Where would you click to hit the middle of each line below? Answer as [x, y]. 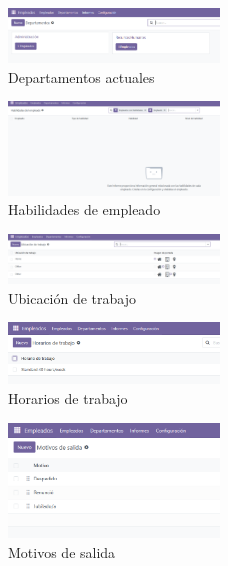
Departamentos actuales [81, 76]
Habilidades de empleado [84, 209]
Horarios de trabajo [68, 397]
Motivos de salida [62, 551]
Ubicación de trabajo [72, 297]
